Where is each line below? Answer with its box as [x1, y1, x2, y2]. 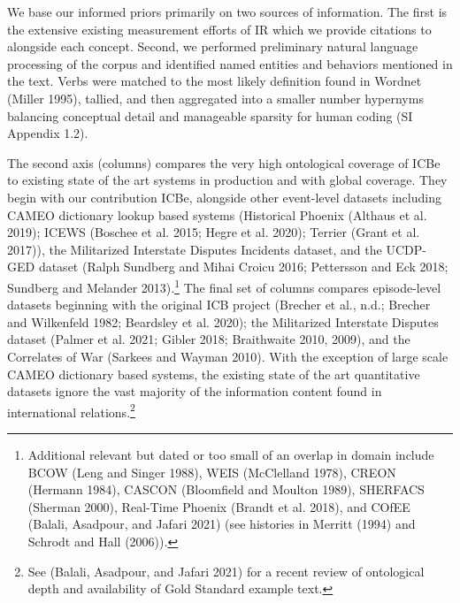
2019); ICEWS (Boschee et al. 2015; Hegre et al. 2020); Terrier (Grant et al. [7, 223, 420, 241]
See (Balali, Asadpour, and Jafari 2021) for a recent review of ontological [27, 561, 425, 580]
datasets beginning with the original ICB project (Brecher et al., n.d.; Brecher [7, 295, 431, 314]
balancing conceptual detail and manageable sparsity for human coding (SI [7, 106, 413, 125]
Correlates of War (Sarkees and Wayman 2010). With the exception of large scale [7, 347, 448, 365]
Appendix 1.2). [7, 124, 88, 142]
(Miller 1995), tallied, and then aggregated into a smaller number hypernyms [7, 88, 424, 107]
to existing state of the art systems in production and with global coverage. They [7, 171, 448, 189]
